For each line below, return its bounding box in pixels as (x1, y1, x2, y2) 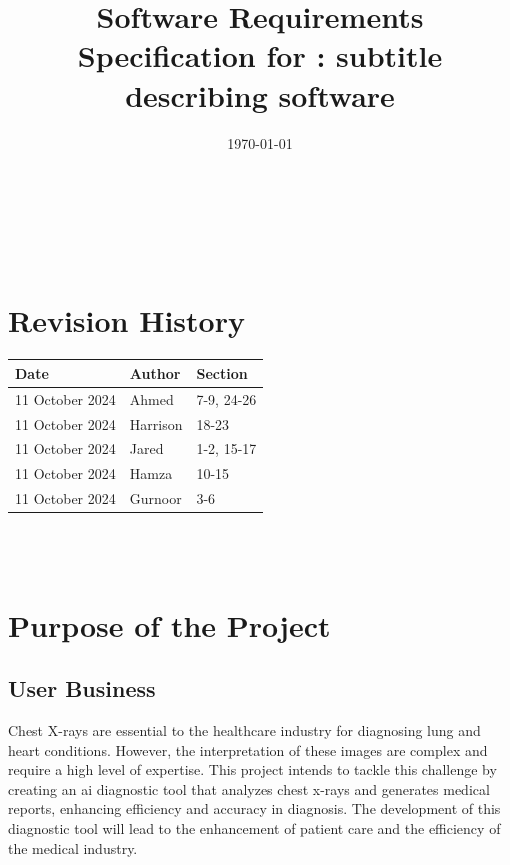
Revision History (8, 300, 245, 341)
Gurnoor (129, 488, 182, 509)
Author (129, 362, 181, 383)
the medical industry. (8, 837, 138, 858)
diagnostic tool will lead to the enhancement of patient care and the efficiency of (8, 817, 501, 838)
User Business (8, 673, 156, 704)
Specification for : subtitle (77, 35, 443, 76)
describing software (125, 74, 395, 115)
